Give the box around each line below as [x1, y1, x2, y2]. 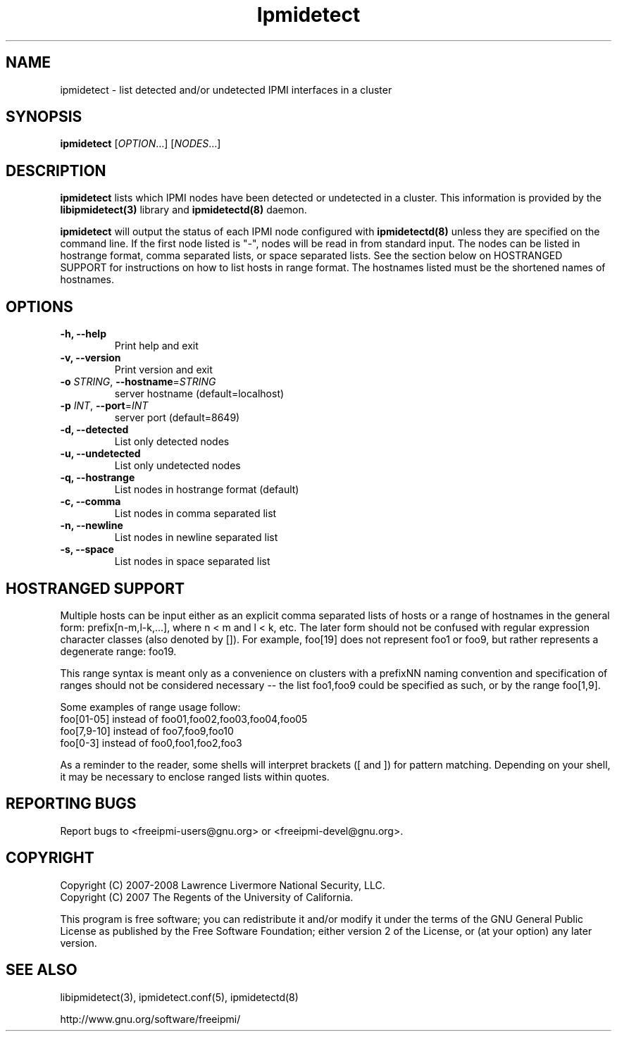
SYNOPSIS [6, 108, 82, 126]
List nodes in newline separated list [114, 531, 278, 544]
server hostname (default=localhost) [114, 387, 285, 400]
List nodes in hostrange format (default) [114, 483, 299, 496]
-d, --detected [60, 423, 129, 436]
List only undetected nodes [114, 459, 241, 472]
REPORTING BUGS [6, 795, 137, 813]
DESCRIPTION [6, 161, 106, 180]
